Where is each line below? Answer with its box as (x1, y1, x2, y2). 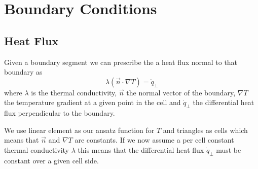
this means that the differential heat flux (78, 144, 204, 155)
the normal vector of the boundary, (126, 87, 236, 97)
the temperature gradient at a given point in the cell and (4, 97, 181, 108)
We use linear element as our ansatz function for (4, 124, 155, 135)
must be (216, 144, 241, 155)
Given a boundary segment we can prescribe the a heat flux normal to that (4, 56, 238, 67)
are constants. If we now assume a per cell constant (75, 134, 234, 145)
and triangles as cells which (163, 124, 248, 135)
